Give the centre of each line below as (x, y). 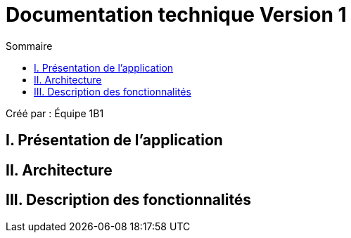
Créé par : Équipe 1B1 (55, 113)
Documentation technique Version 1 (176, 15)
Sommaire (29, 46)
